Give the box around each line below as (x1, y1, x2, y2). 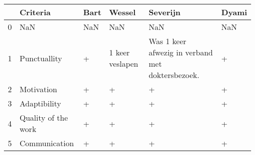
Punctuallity (20, 52, 62, 64)
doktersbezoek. (149, 69, 200, 80)
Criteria (20, 6, 51, 18)
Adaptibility (20, 98, 61, 109)
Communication (20, 137, 74, 149)
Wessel (109, 6, 136, 18)
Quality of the (20, 112, 68, 123)
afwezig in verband (149, 47, 213, 58)
